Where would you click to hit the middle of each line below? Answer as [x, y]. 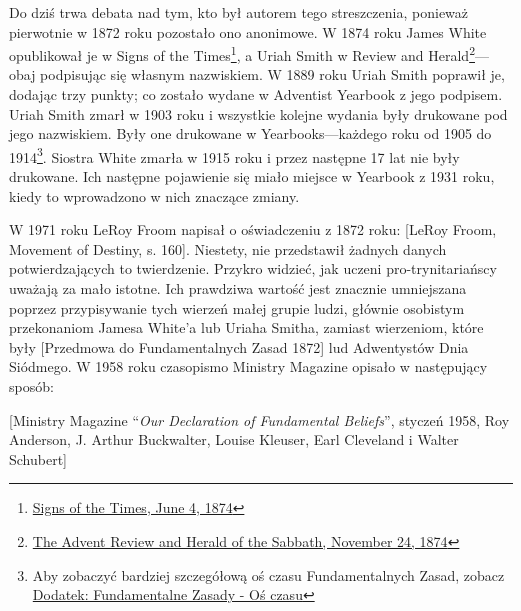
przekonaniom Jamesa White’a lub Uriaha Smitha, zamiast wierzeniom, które [246, 327]
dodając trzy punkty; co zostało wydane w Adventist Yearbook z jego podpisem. [256, 94]
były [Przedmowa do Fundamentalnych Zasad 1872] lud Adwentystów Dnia [239, 346]
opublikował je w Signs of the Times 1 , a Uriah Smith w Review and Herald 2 [242, 53]
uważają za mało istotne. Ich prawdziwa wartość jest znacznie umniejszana [238, 288]
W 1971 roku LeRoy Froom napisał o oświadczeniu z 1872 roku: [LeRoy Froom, [253, 229]
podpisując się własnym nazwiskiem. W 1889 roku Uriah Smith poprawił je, [272, 74]
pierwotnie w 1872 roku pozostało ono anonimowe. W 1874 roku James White [248, 31]
